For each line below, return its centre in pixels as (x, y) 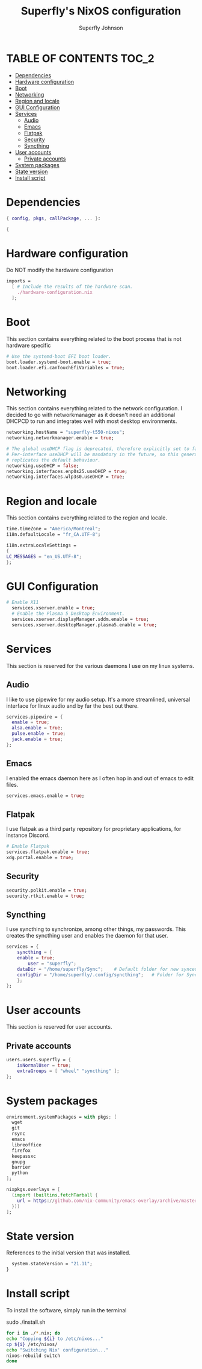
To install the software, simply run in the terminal (66, 1310)
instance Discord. (28, 835)
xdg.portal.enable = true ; (40, 858)
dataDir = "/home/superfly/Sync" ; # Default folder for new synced (107, 969)
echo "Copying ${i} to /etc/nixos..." (55, 1339)
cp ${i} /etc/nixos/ (32, 1344)
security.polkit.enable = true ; (47, 890)
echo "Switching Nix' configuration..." (58, 1350)
